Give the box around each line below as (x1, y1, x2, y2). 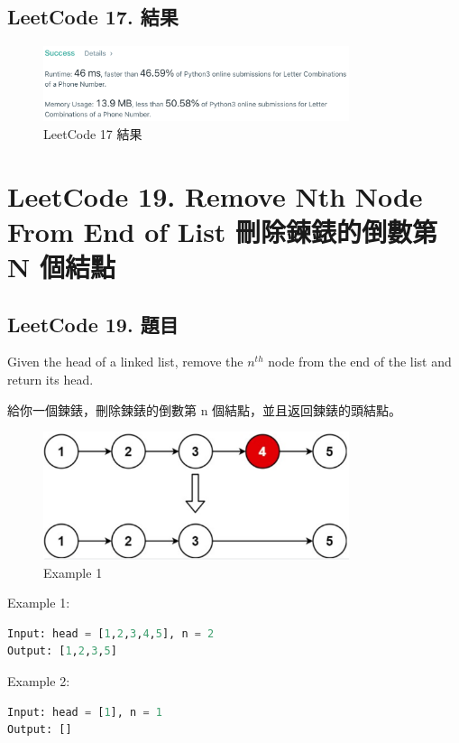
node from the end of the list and (268, 352, 452, 371)
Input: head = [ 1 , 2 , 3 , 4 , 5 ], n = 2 (7, 627, 215, 640)
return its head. (7, 370, 94, 389)
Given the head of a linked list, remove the (7, 352, 243, 371)
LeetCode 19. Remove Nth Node (7, 177, 423, 214)
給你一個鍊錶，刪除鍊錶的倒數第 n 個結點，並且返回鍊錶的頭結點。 (7, 400, 402, 419)
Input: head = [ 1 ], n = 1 (7, 705, 162, 719)
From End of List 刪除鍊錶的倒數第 (7, 212, 438, 249)
